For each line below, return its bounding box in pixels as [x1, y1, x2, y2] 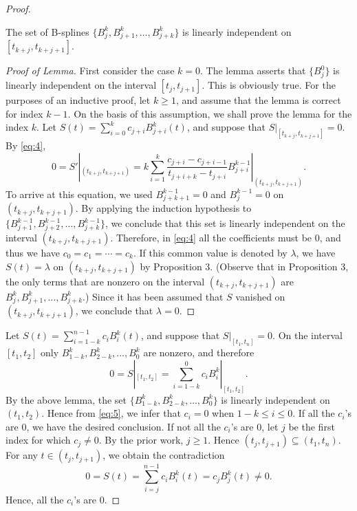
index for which [6, 433, 71, 447]
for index [6, 106, 43, 120]
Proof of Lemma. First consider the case [6, 63, 175, 78]
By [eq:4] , [6, 138, 46, 153]
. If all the [292, 406, 335, 420]
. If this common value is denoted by [133, 246, 288, 260]
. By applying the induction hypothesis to [75, 201, 252, 215]
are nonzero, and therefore [143, 345, 255, 360]
